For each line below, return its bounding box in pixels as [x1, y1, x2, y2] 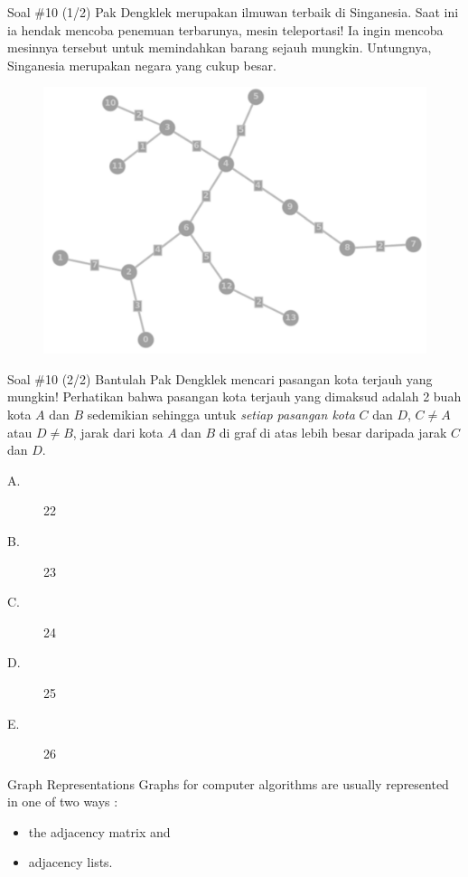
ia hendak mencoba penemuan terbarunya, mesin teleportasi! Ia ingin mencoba [7, 20, 444, 39]
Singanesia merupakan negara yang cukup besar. [7, 55, 276, 74]
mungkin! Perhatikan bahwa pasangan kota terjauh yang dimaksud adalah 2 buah [7, 387, 462, 406]
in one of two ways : [7, 792, 118, 811]
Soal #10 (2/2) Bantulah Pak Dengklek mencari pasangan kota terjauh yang [7, 369, 433, 388]
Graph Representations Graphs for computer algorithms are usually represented [7, 774, 449, 793]
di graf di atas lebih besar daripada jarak [219, 422, 447, 441]
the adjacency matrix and [28, 822, 171, 841]
